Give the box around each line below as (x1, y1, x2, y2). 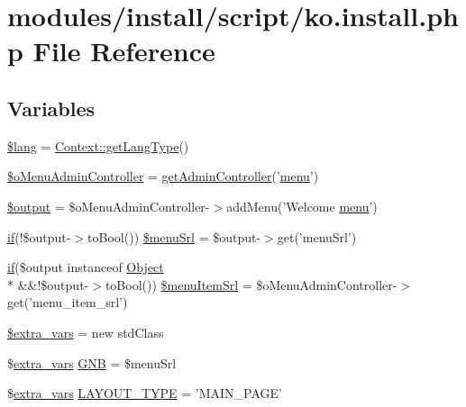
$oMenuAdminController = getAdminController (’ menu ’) (7, 167, 319, 185)
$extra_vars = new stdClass (7, 322, 164, 341)
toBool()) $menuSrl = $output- (87, 227, 261, 246)
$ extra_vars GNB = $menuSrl (7, 353, 177, 372)
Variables (7, 94, 96, 122)
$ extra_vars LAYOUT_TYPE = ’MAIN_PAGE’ (7, 384, 282, 402)
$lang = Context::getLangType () (7, 136, 189, 155)
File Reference (32, 32, 215, 69)
